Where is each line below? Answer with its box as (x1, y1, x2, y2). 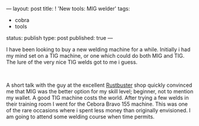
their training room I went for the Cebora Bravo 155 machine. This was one (6, 100, 188, 108)
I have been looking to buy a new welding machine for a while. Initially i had (6, 46, 191, 53)
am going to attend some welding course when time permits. (6, 113, 155, 120)
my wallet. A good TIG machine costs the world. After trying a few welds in (6, 94, 189, 101)
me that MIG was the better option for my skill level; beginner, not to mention (6, 88, 194, 94)
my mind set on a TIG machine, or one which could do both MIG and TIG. (6, 52, 185, 59)
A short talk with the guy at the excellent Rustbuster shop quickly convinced (6, 81, 192, 89)
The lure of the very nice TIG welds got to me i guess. (6, 59, 138, 65)
